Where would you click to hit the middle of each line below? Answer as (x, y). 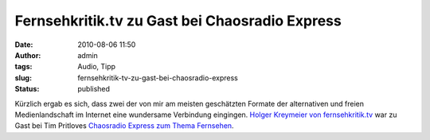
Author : (28, 55)
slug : (23, 78)
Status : (27, 89)
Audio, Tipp (96, 67)
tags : (23, 67)
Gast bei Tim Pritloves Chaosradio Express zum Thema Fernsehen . (124, 126)
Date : (24, 45)
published (94, 89)
